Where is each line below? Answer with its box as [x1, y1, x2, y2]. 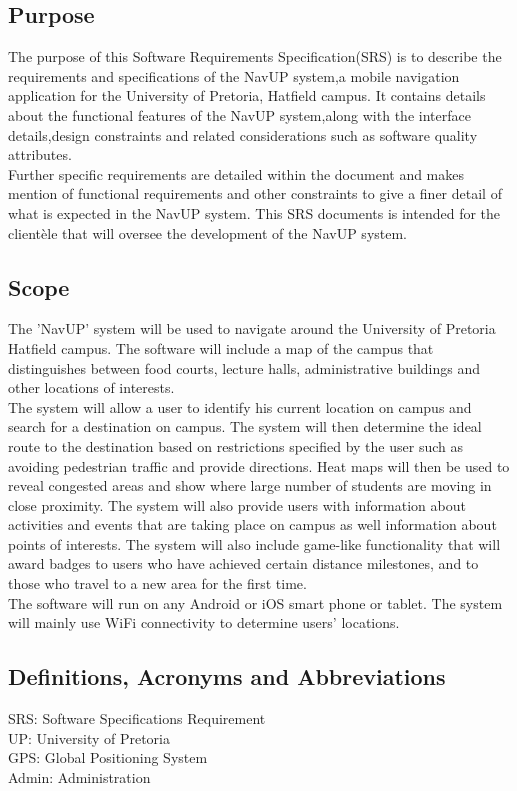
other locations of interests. [8, 377, 175, 398]
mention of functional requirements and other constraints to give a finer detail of [8, 183, 502, 204]
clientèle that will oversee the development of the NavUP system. [8, 222, 408, 243]
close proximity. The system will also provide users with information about [8, 494, 466, 515]
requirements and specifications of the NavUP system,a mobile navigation [8, 65, 460, 86]
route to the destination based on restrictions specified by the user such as [8, 435, 463, 456]
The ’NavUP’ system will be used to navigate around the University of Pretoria [8, 318, 496, 339]
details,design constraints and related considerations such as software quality [8, 124, 478, 145]
